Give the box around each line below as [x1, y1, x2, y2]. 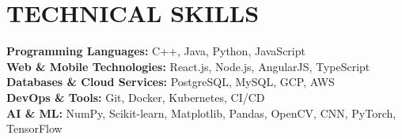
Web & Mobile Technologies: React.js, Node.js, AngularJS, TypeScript [6, 58, 370, 74]
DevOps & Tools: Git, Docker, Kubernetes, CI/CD [6, 88, 265, 105]
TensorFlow [6, 120, 63, 137]
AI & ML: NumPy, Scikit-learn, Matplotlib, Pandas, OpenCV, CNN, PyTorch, [6, 104, 396, 121]
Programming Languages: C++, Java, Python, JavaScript [6, 43, 305, 59]
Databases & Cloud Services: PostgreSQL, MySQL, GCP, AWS [6, 73, 335, 90]
